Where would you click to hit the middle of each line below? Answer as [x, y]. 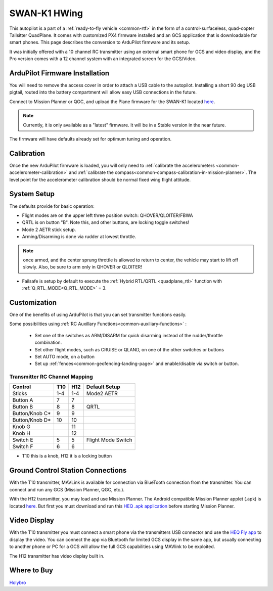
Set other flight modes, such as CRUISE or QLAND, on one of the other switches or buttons [129, 349]
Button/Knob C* [32, 414]
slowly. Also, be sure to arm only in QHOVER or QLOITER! [83, 267]
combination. [48, 343]
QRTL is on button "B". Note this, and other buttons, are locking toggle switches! [106, 222]
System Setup [32, 194]
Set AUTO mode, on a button [65, 356]
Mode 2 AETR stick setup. [49, 230]
